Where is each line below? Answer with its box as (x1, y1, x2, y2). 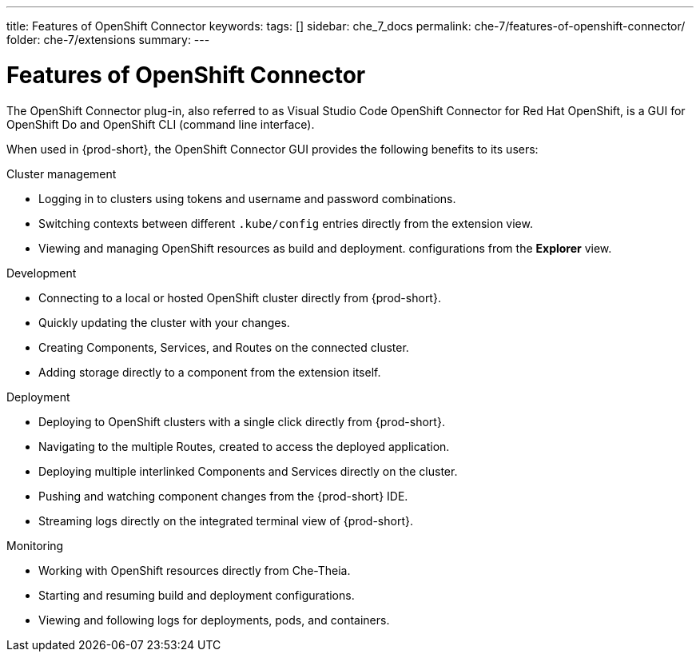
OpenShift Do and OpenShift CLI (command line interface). (6, 117, 315, 131)
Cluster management (6, 166, 117, 181)
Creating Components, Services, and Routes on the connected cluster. (38, 340, 409, 354)
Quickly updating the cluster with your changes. (38, 315, 290, 329)
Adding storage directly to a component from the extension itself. (38, 365, 381, 379)
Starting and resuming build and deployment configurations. (38, 588, 355, 602)
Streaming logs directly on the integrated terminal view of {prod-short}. (38, 513, 413, 528)
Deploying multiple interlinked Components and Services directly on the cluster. (38, 464, 458, 478)
